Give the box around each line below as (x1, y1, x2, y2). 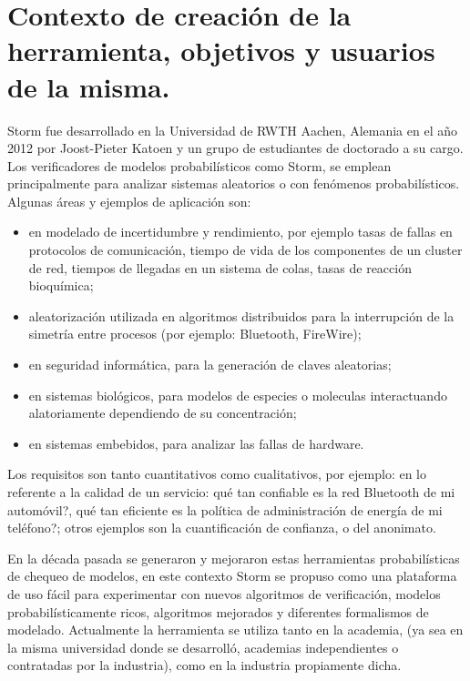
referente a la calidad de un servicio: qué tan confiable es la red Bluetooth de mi (7, 483, 455, 501)
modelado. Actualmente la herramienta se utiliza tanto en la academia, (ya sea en (7, 620, 464, 639)
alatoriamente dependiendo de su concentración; (28, 403, 297, 422)
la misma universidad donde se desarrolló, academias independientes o (7, 637, 399, 656)
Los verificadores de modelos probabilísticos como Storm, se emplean (7, 156, 392, 175)
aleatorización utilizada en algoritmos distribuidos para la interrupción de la (28, 306, 455, 325)
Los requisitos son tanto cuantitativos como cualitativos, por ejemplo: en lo (7, 464, 426, 483)
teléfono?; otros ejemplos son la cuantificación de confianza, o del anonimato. (7, 518, 436, 537)
